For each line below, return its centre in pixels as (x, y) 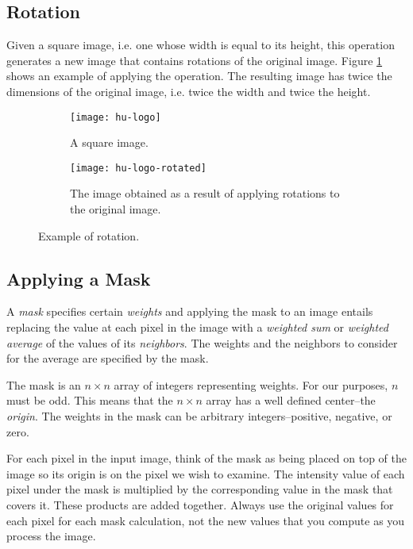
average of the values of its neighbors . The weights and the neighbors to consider (202, 342)
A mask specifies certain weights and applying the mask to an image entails (190, 311)
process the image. (51, 536)
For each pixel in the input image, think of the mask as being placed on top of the (207, 458)
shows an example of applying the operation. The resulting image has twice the (199, 76)
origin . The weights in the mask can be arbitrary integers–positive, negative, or (199, 416)
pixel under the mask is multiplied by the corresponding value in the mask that (200, 489)
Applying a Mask (79, 278)
